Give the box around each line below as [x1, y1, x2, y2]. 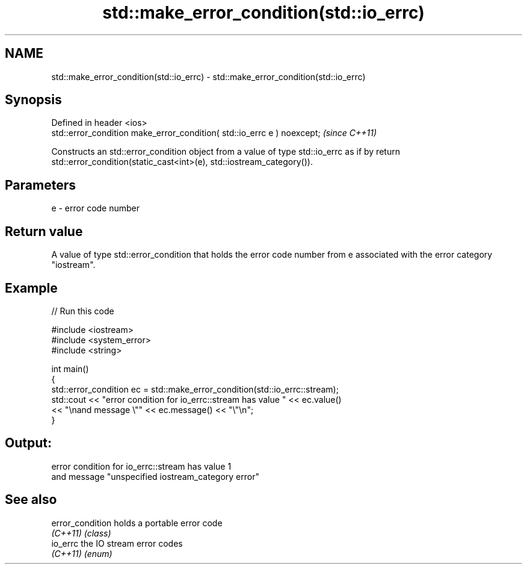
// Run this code [51, 305, 114, 316]
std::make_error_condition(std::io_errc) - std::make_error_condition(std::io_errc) [51, 71, 366, 82]
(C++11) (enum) [51, 548, 112, 559]
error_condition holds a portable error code [51, 517, 223, 528]
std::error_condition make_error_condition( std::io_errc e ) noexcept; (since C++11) [51, 128, 377, 138]
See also [5, 492, 57, 508]
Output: [5, 435, 52, 451]
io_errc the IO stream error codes [51, 538, 183, 549]
